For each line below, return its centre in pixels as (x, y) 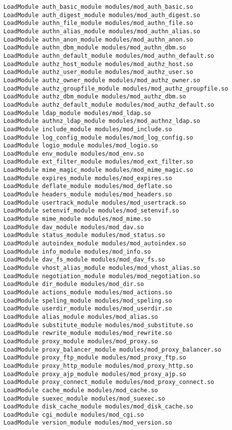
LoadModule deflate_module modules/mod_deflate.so (88, 186)
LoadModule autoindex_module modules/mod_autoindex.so (95, 244)
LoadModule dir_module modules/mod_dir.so (74, 284)
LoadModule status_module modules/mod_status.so (84, 235)
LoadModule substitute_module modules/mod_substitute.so (98, 325)
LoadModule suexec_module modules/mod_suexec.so (84, 398)
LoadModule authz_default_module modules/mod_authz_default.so (109, 105)
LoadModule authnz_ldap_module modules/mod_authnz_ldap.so (102, 121)
